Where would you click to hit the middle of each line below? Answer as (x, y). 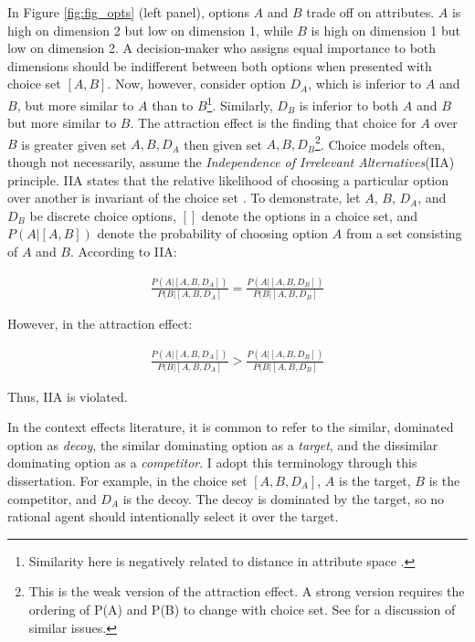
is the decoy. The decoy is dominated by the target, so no (284, 498)
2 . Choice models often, (380, 142)
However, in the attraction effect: (100, 324)
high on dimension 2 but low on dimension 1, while (150, 30)
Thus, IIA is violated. (68, 396)
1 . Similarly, (240, 103)
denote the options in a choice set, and (310, 215)
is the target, (375, 481)
